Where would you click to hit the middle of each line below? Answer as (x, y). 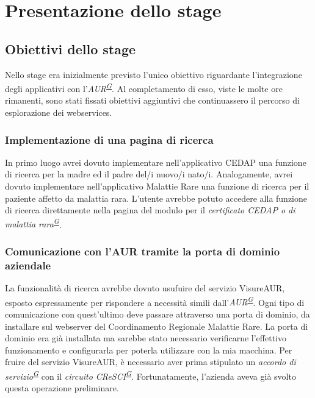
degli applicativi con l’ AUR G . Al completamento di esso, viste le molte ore (144, 87)
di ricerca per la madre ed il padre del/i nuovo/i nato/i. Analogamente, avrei (149, 174)
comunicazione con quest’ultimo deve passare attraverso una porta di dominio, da (157, 314)
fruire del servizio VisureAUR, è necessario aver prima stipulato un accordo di (150, 362)
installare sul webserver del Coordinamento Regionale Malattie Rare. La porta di (157, 326)
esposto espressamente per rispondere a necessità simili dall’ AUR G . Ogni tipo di (155, 301)
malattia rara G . (33, 223)
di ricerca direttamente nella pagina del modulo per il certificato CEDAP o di (150, 210)
